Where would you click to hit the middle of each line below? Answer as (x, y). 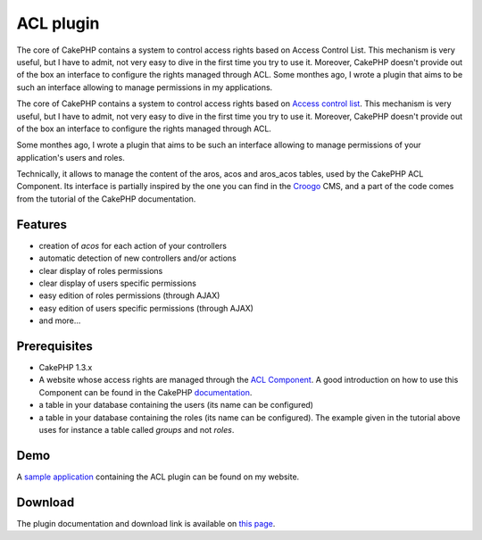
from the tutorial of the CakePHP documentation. (106, 199)
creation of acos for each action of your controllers (133, 245)
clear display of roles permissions (101, 270)
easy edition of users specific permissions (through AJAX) (146, 308)
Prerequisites (54, 346)
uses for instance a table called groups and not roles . (137, 429)
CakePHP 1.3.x (66, 367)
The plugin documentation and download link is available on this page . (146, 523)
